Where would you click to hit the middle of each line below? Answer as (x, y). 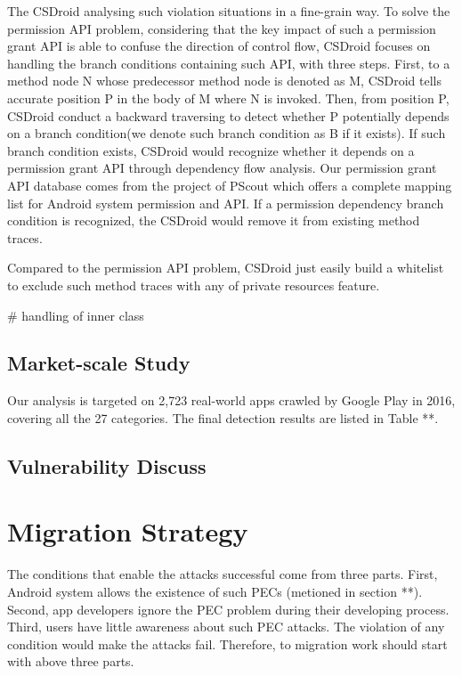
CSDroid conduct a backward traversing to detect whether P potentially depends (228, 115)
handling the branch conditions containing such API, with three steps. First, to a (229, 63)
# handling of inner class (76, 315)
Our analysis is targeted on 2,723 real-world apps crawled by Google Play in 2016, (231, 400)
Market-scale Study (99, 363)
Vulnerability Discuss (107, 465)
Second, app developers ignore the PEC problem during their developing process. (228, 609)
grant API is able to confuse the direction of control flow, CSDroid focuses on (219, 46)
